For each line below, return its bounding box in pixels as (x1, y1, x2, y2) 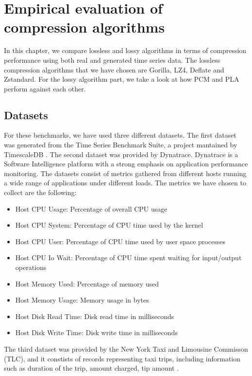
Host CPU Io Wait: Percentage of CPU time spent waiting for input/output (15, 252, 242, 263)
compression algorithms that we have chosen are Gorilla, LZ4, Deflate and (4, 64, 224, 74)
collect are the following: (4, 187, 77, 197)
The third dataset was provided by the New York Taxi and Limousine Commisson (4, 343, 248, 354)
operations (15, 262, 47, 272)
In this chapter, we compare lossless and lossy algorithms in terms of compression (4, 45, 247, 55)
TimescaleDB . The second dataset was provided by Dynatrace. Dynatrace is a (4, 149, 238, 159)
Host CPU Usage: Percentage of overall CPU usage (15, 203, 168, 214)
